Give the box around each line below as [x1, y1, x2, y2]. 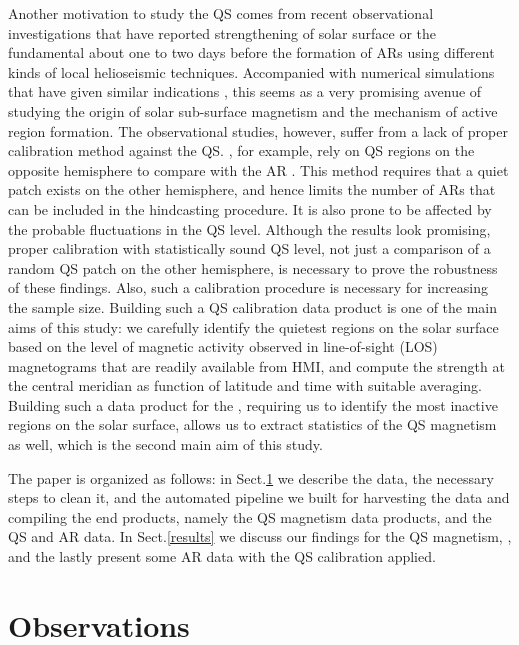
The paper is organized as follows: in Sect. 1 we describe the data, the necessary [8, 467, 494, 488]
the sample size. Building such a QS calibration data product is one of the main [8, 296, 498, 317]
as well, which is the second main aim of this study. [8, 434, 323, 455]
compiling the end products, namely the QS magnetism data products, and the [8, 506, 492, 527]
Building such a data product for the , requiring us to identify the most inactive [8, 394, 498, 415]
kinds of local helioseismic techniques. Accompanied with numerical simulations [8, 61, 495, 82]
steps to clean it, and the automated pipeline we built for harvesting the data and [8, 487, 510, 508]
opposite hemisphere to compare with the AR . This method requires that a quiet [8, 159, 509, 180]
